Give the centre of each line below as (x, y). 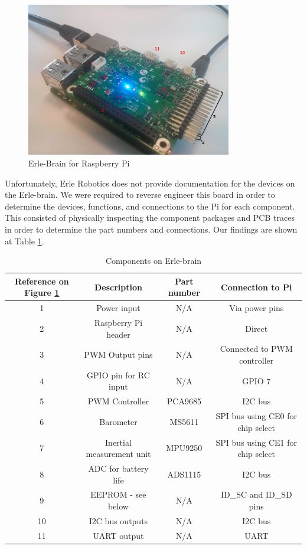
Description (118, 287)
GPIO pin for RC (118, 375)
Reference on (42, 281)
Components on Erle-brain (153, 261)
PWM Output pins (118, 354)
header (118, 334)
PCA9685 (184, 401)
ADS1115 (184, 474)
